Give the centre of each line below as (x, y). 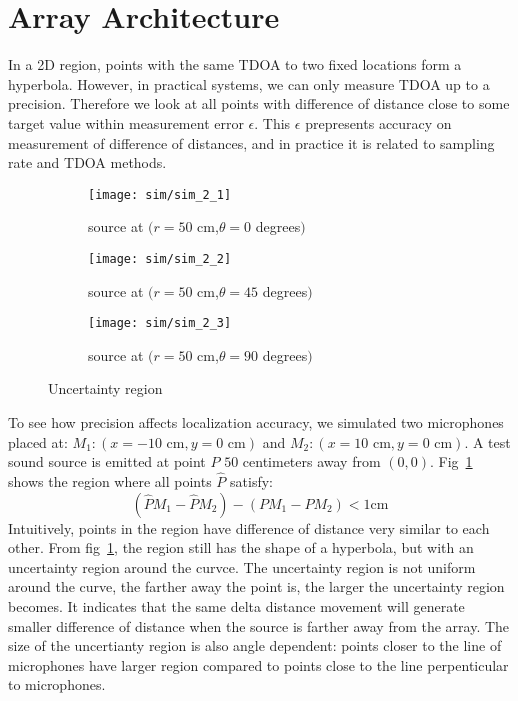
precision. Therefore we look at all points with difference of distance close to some (259, 103)
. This (272, 122)
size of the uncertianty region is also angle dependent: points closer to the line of (255, 645)
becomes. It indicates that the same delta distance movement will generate (236, 606)
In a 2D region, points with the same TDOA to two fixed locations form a (235, 64)
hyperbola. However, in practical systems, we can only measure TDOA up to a (249, 83)
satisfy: (251, 481)
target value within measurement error (126, 122)
